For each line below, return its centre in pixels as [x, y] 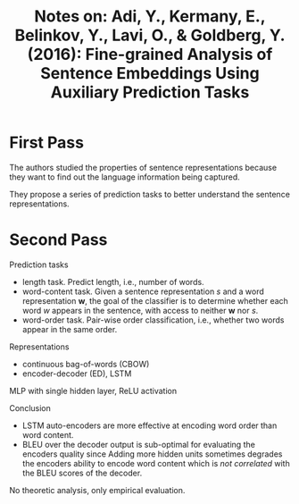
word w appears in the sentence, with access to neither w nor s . [140, 310]
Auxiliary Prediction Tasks [150, 92]
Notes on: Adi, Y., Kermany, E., [150, 17]
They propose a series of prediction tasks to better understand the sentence [149, 194]
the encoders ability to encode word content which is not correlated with [156, 463]
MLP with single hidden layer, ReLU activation [93, 391]
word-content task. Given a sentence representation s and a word [143, 291]
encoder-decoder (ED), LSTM [77, 374]
